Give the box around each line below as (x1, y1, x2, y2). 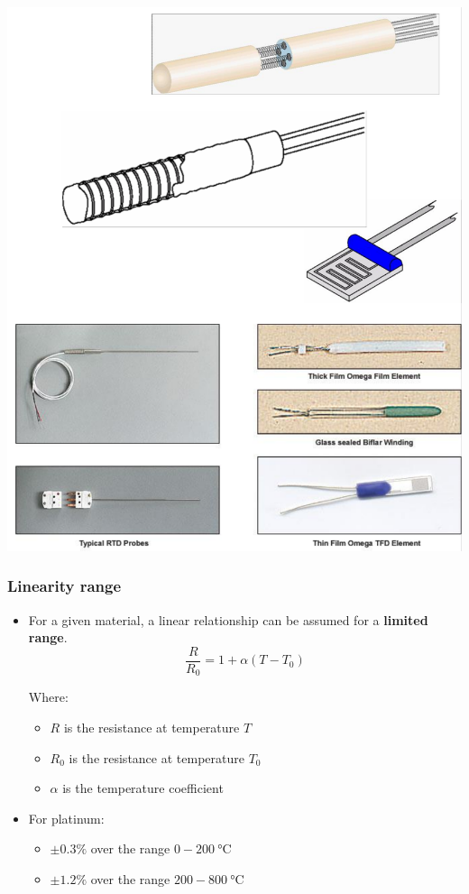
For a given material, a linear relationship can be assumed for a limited (28, 610, 428, 629)
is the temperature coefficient (62, 779, 224, 797)
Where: (28, 687, 69, 706)
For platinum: (28, 808, 105, 827)
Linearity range (7, 575, 122, 597)
